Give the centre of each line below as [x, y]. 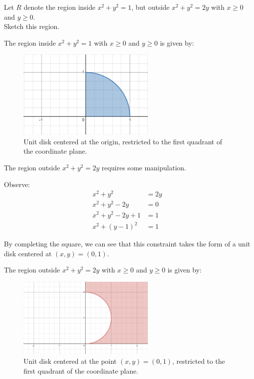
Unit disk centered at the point [70, 361]
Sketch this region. [32, 26]
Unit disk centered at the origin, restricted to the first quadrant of [123, 141]
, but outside [150, 7]
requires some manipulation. [144, 168]
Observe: [17, 184]
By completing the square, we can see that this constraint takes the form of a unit [127, 244]
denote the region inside [59, 7]
